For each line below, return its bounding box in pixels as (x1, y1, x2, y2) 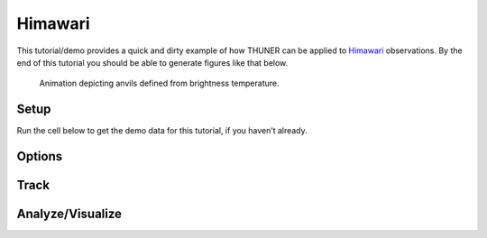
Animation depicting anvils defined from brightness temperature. (39, 78, 280, 89)
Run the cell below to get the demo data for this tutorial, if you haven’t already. (16, 125, 308, 136)
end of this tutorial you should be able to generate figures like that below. (16, 57, 289, 68)
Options (16, 149, 63, 164)
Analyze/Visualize (16, 206, 122, 222)
